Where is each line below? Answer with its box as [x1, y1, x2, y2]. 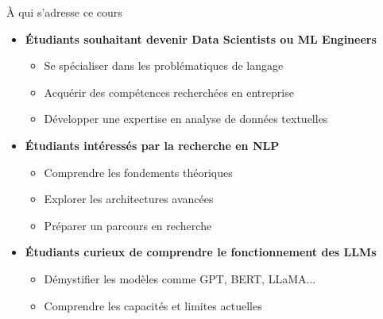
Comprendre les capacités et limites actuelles [44, 297, 262, 313]
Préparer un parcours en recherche [44, 217, 212, 233]
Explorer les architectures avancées [44, 190, 214, 207]
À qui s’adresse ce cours [6, 4, 122, 20]
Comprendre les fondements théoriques [44, 163, 233, 180]
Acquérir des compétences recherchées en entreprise [44, 83, 294, 100]
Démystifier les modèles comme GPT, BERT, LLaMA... [44, 270, 316, 286]
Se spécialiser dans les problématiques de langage [44, 57, 284, 74]
